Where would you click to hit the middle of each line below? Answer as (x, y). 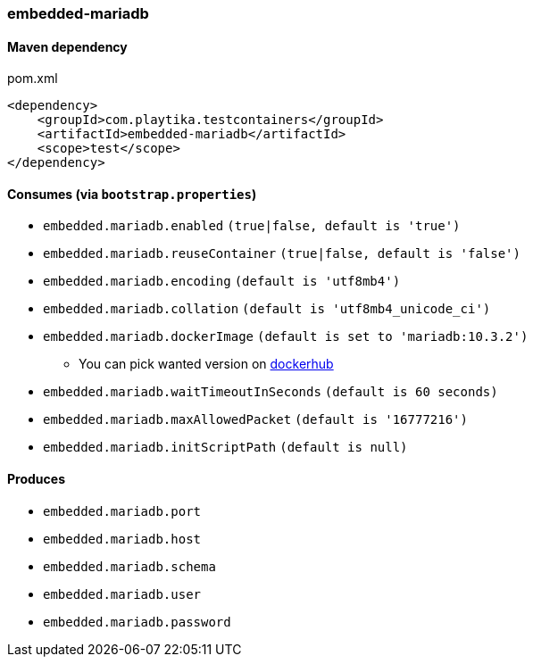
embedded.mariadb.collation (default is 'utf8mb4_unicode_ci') (267, 309)
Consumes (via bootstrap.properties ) (132, 194)
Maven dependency (67, 46)
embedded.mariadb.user (122, 594)
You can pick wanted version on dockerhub (206, 364)
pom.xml (33, 79)
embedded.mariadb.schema (129, 566)
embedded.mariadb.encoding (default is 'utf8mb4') (222, 282)
